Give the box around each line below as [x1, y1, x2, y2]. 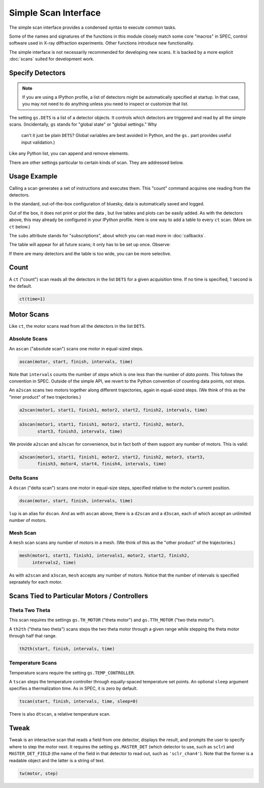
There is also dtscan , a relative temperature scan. [9, 711, 111, 717]
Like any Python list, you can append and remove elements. [9, 151, 130, 157]
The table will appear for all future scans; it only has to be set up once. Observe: [9, 242, 171, 248]
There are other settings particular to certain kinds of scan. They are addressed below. [9, 159, 184, 165]
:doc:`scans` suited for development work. [9, 56, 95, 62]
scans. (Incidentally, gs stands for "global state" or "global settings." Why [9, 121, 157, 127]
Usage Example [9, 172, 58, 180]
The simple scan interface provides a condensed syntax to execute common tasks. [9, 24, 176, 30]
